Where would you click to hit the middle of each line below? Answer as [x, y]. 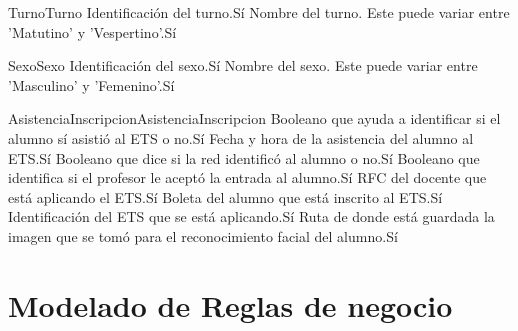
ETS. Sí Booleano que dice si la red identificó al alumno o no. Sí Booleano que [244, 157]
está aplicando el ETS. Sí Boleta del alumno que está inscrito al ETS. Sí [225, 196]
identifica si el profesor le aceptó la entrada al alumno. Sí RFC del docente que [247, 177]
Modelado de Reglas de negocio [230, 304]
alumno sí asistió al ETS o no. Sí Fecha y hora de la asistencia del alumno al [241, 137]
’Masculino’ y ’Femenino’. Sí [91, 84]
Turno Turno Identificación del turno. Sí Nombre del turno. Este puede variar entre [259, 12]
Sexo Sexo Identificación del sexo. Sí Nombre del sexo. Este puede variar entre [243, 65]
